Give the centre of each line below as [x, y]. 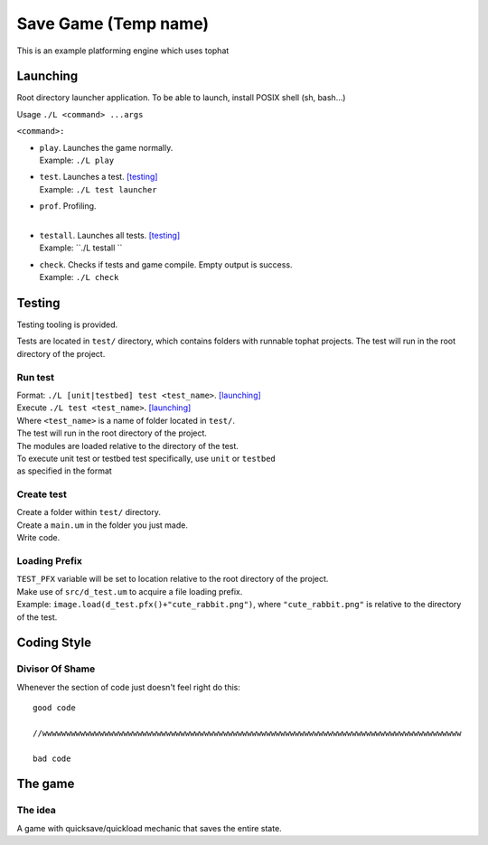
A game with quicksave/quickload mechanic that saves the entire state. [149, 828]
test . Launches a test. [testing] [99, 177]
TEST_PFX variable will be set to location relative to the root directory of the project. [173, 579]
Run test [35, 377]
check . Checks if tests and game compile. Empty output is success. [166, 264]
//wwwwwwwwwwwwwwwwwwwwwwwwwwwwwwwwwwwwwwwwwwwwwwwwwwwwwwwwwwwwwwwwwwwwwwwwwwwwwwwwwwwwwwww [247, 733]
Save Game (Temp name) [113, 23]
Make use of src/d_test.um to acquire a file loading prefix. [130, 591]
